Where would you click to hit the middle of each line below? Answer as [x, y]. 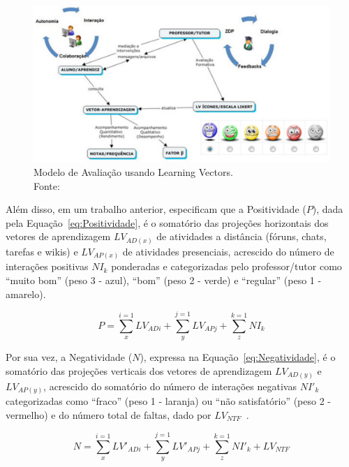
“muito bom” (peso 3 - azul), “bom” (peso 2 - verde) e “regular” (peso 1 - [164, 280]
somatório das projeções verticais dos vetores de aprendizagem [139, 370]
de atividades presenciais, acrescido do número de [228, 251]
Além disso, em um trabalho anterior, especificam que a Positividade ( [156, 209]
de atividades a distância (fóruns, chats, [242, 236]
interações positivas [47, 266]
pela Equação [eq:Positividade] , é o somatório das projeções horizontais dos [167, 222]
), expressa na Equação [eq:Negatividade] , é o [238, 357]
